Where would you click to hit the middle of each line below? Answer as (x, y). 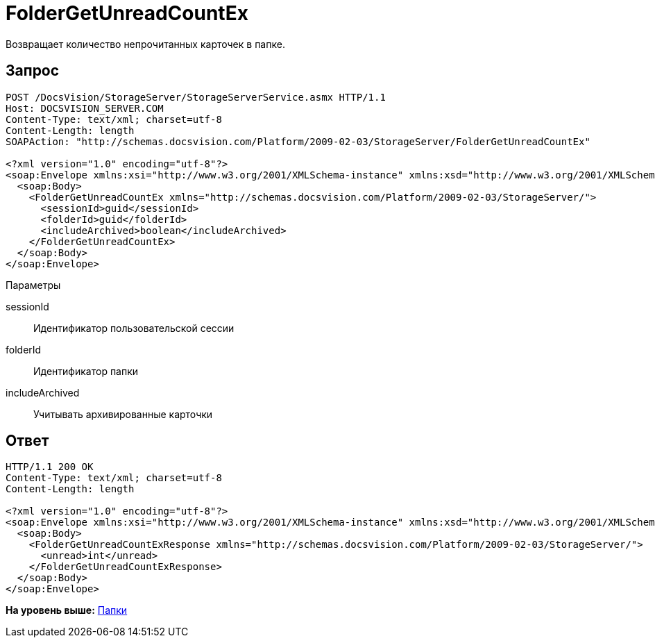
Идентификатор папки (86, 371)
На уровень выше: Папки (67, 610)
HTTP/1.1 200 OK (50, 467)
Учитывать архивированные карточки (123, 414)
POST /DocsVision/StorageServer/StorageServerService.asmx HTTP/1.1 (196, 97)
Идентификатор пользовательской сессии (134, 328)
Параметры (33, 285)
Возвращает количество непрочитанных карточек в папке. (145, 44)
